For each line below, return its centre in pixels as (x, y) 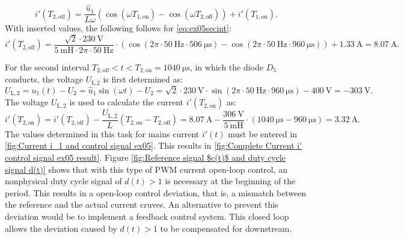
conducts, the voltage (44, 79)
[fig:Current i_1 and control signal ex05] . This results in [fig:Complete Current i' (154, 145)
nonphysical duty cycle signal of (63, 181)
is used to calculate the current (127, 102)
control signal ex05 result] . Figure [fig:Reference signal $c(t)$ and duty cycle (145, 157)
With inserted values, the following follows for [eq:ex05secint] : (118, 28)
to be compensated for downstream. (226, 228)
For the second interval (47, 67)
